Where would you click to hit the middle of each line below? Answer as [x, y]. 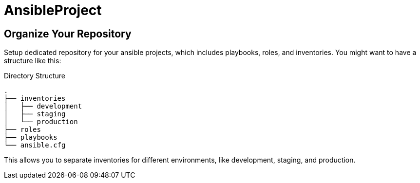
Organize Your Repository [68, 34]
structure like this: [33, 61]
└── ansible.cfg [35, 145]
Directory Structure [35, 76]
